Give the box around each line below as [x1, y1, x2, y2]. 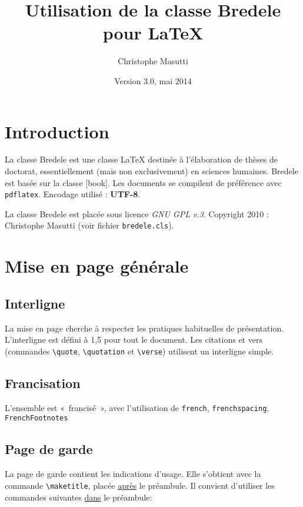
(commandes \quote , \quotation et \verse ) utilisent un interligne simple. [5, 344, 274, 357]
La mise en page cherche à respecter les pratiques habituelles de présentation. [5, 322, 284, 334]
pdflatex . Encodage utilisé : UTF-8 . [5, 188, 141, 200]
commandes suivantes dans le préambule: [5, 491, 152, 503]
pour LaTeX [102, 21, 204, 45]
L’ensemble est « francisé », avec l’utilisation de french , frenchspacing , [5, 401, 269, 413]
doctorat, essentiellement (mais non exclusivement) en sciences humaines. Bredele [5, 165, 298, 177]
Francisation [5, 373, 81, 392]
